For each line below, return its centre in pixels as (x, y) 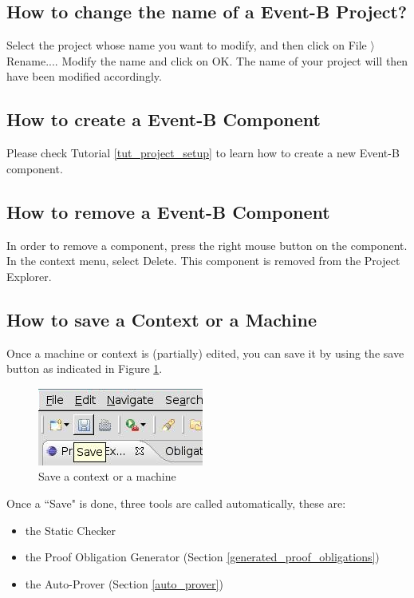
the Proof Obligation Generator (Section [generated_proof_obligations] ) (202, 557)
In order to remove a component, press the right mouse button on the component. (207, 245)
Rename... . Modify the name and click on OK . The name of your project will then (207, 60)
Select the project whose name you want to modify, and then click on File (187, 45)
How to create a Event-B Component (164, 119)
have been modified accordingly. (84, 76)
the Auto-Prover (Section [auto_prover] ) (124, 583)
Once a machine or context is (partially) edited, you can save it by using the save (205, 352)
